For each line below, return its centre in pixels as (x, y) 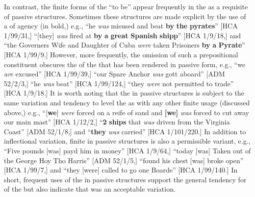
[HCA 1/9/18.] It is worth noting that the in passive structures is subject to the (124, 93)
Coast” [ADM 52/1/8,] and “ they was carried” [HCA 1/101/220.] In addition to (125, 131)
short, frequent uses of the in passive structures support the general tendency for (125, 179)
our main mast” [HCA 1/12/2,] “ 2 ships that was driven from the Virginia (117, 122)
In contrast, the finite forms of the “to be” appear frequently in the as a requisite (126, 6)
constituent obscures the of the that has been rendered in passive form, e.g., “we (125, 64)
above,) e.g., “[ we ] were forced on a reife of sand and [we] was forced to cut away (127, 112)
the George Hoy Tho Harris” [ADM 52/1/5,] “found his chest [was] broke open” (124, 160)
